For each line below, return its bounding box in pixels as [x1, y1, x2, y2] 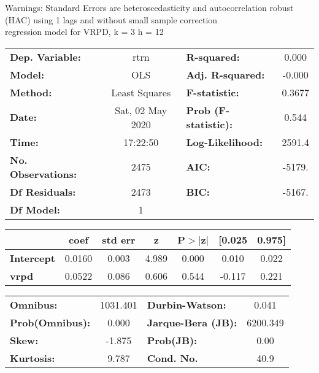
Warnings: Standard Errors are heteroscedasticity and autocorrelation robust [5, 1, 294, 13]
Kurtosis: [10, 350, 55, 365]
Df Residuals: [10, 184, 76, 199]
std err [102, 232, 136, 247]
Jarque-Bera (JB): [147, 315, 237, 329]
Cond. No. [147, 350, 198, 365]
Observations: [10, 166, 77, 181]
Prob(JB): [147, 333, 198, 347]
